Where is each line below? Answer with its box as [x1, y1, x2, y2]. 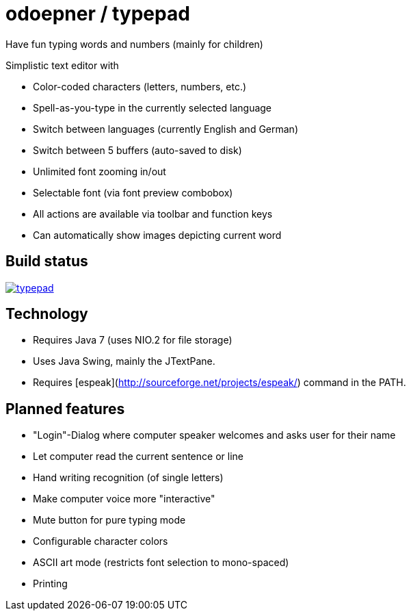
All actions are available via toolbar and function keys [33, 207, 273, 220]
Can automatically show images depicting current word [33, 229, 282, 241]
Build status [5, 253, 88, 270]
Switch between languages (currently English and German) [33, 123, 299, 135]
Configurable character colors [33, 535, 168, 548]
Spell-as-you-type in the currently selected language [33, 101, 272, 114]
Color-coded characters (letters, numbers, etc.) [33, 80, 247, 92]
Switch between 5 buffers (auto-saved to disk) [33, 144, 242, 156]
